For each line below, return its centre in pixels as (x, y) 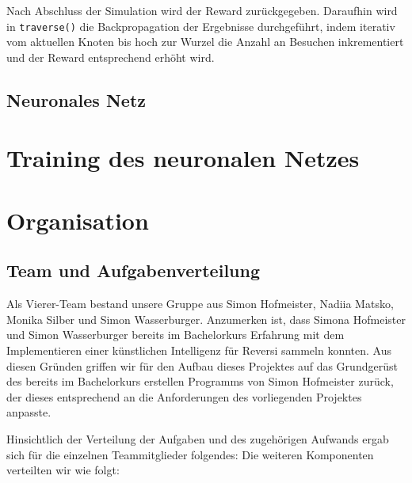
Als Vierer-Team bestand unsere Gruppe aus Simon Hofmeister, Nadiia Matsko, (200, 304)
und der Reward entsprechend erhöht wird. (111, 57)
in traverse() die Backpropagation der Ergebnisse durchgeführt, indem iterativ (201, 26)
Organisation (78, 220)
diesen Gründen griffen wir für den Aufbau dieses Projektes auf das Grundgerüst (202, 365)
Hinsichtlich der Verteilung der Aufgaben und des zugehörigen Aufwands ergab (198, 438)
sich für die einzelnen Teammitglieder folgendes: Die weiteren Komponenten (190, 454)
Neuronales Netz (76, 99)
